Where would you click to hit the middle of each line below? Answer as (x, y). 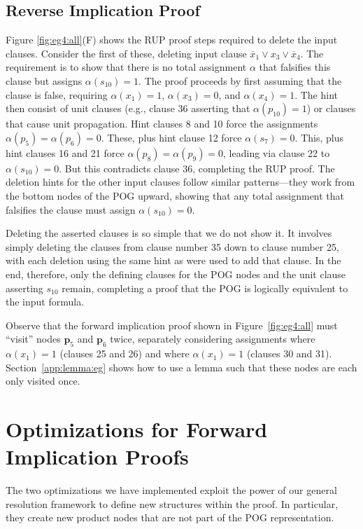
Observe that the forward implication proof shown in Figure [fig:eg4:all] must (172, 325)
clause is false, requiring (57, 94)
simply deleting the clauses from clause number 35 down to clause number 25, (172, 246)
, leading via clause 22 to (277, 152)
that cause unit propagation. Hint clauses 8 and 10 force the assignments (162, 124)
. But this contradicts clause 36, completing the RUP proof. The (197, 168)
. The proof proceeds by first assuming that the (240, 80)
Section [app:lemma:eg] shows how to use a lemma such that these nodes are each (181, 367)
